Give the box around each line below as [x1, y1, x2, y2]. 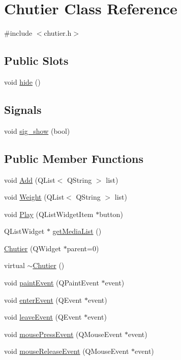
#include [4, 28, 33, 38]
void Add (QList [4, 174, 55, 185]
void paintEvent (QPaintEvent [4, 277, 99, 288]
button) [99, 208, 123, 219]
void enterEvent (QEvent [4, 294, 82, 305]
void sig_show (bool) [4, 125, 70, 136]
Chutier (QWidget [4, 243, 62, 253]
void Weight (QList [4, 191, 65, 202]
